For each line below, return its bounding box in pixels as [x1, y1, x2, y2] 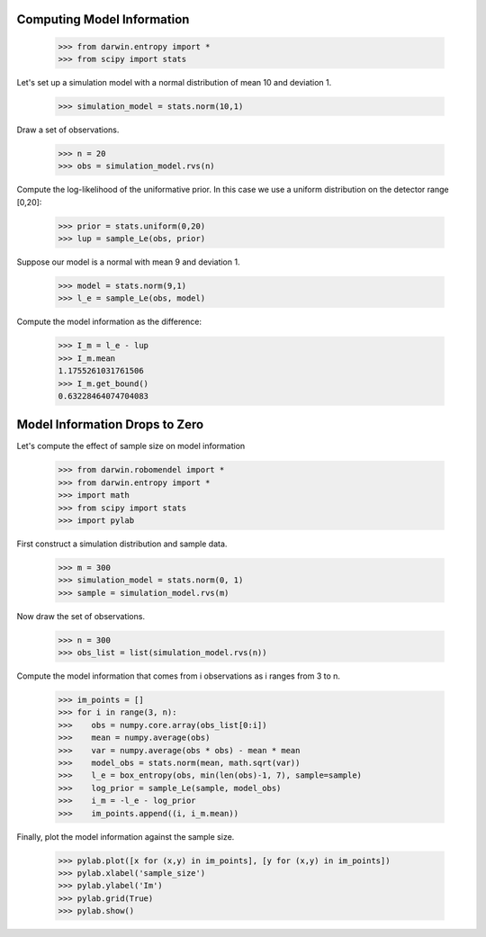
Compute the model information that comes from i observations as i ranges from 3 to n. [16, 671, 341, 681]
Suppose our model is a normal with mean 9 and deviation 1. [16, 257, 240, 267]
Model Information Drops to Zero [16, 417, 204, 432]
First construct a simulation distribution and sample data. [16, 538, 228, 549]
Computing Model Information [16, 12, 190, 27]
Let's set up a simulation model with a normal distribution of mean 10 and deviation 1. [16, 77, 332, 87]
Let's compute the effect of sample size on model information [16, 441, 246, 452]
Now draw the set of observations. [16, 610, 146, 621]
